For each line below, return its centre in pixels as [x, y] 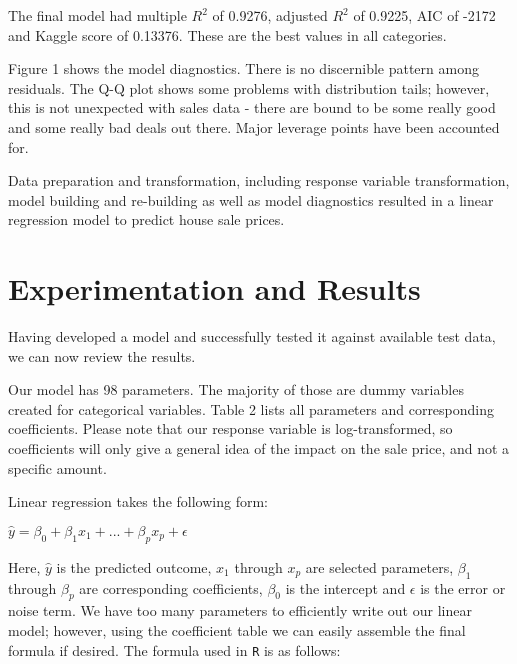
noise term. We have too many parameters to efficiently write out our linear [240, 610]
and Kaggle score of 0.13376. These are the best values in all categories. [227, 34]
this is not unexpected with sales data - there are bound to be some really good [252, 107]
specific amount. [57, 467]
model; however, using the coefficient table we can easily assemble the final [237, 630]
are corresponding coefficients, [171, 587]
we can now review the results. [102, 355]
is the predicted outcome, [134, 566]
